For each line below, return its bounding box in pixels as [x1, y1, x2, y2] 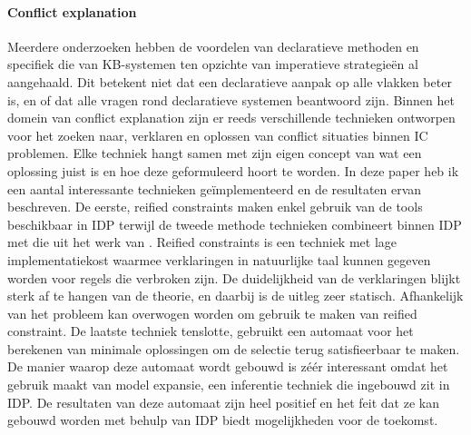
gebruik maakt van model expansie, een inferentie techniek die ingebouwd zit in [7, 375, 450, 394]
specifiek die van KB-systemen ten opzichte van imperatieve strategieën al [7, 54, 418, 74]
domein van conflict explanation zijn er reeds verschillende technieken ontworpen [7, 108, 456, 127]
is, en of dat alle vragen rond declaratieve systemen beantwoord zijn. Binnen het [7, 90, 455, 109]
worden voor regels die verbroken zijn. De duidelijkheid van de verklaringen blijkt [7, 268, 461, 287]
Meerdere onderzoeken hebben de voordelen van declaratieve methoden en [7, 36, 419, 55]
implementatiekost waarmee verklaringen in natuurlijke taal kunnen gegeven [7, 250, 431, 269]
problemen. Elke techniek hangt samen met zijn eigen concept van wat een [7, 143, 422, 163]
